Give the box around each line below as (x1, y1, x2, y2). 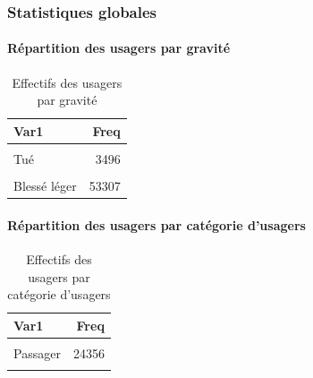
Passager (13, 343, 61, 362)
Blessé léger (13, 176, 77, 195)
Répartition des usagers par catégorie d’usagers (7, 215, 306, 234)
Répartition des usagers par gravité (7, 39, 231, 57)
